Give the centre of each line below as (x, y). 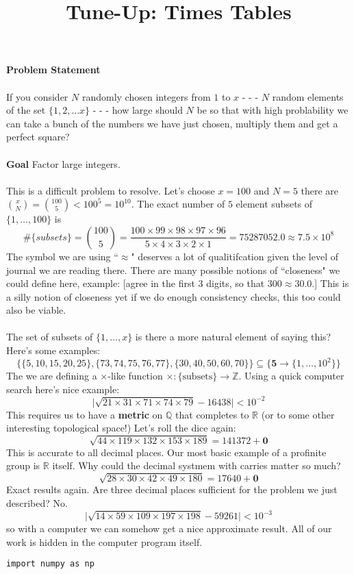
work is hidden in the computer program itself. (104, 541)
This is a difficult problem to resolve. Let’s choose (111, 190)
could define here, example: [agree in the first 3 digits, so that (136, 283)
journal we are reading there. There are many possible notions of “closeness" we (173, 270)
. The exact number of (178, 204)
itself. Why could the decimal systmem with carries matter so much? (197, 465)
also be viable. (36, 310)
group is (23, 465)
